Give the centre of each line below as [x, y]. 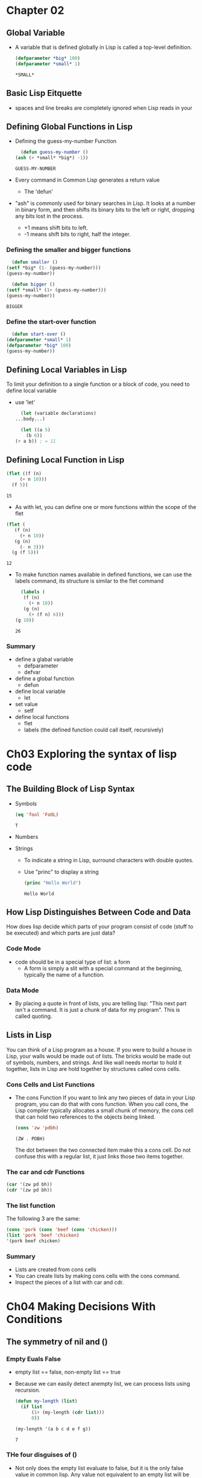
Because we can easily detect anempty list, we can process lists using [103, 1384]
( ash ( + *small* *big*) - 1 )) [52, 158]
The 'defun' [38, 192]
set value [26, 704]
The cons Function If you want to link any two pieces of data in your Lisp [105, 1097]
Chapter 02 [35, 11]
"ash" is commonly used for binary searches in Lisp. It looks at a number [105, 203]
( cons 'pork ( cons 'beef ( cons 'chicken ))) [62, 1230]
